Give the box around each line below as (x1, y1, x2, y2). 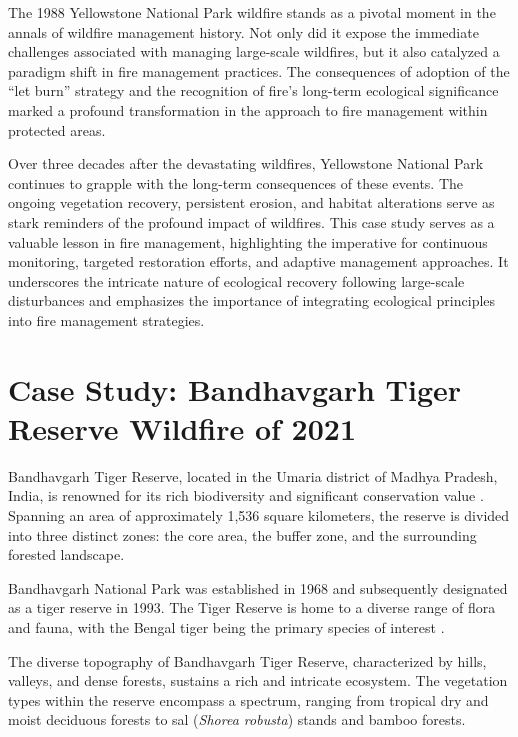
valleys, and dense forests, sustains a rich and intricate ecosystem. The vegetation (8, 670, 508, 691)
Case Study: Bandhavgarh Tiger (8, 368, 462, 409)
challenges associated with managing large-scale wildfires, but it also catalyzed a (8, 41, 500, 62)
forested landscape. (8, 544, 125, 565)
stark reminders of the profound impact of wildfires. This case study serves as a (8, 211, 495, 232)
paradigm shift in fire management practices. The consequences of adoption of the (8, 60, 510, 81)
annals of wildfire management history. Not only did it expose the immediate (8, 21, 479, 42)
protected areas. (8, 119, 106, 140)
